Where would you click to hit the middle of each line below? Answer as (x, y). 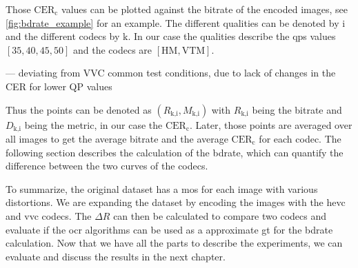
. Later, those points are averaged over (271, 124)
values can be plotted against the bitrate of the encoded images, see (205, 9)
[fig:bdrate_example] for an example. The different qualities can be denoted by (172, 22)
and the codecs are (113, 49)
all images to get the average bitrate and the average (117, 139)
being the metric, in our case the (93, 124)
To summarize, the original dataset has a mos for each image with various (162, 188)
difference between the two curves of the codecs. (107, 166)
